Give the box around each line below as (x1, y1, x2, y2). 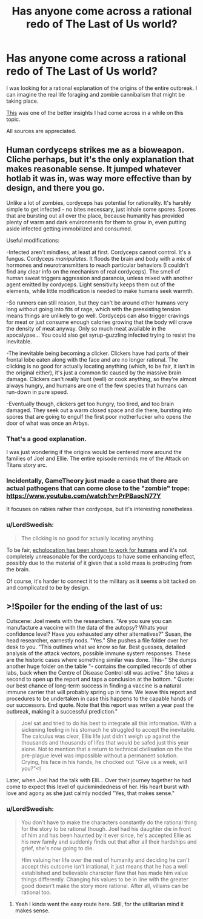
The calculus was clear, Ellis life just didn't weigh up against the (21, 732, 181, 740)
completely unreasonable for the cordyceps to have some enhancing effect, (6, 552, 196, 560)
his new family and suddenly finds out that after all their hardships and (21, 838, 197, 845)
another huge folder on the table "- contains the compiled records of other (6, 663, 193, 670)
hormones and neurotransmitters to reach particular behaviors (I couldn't (6, 261, 189, 269)
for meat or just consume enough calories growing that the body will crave (6, 318, 193, 326)
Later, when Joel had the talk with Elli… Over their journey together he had (6, 777, 191, 784)
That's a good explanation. (6, 435, 87, 443)
